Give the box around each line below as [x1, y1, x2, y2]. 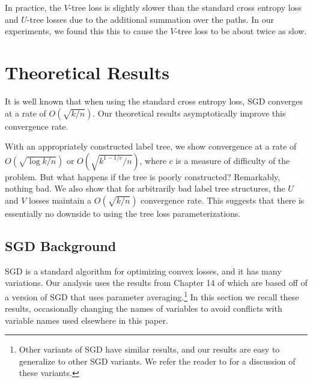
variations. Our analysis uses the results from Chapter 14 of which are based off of [5, 276, 308, 289]
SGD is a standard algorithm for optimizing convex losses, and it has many [5, 264, 282, 277]
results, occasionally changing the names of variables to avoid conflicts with [5, 302, 282, 315]
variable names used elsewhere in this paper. [5, 314, 168, 326]
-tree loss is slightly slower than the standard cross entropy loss [68, 1, 302, 13]
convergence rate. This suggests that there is [141, 193, 305, 206]
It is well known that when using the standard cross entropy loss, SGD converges [5, 94, 303, 107]
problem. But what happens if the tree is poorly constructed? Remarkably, [5, 170, 281, 183]
